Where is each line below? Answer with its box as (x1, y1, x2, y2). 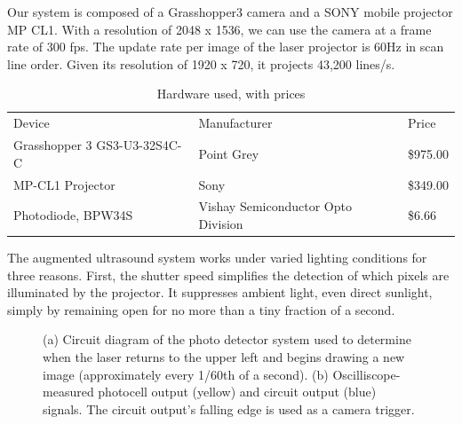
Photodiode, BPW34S (13, 206, 133, 224)
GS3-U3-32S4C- (96, 136, 182, 154)
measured (43, 382, 94, 401)
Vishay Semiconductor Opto (198, 197, 352, 216)
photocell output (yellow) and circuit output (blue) (98, 382, 377, 401)
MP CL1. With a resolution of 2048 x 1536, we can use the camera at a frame (7, 20, 432, 38)
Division (198, 214, 243, 232)
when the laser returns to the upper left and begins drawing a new (43, 348, 405, 365)
